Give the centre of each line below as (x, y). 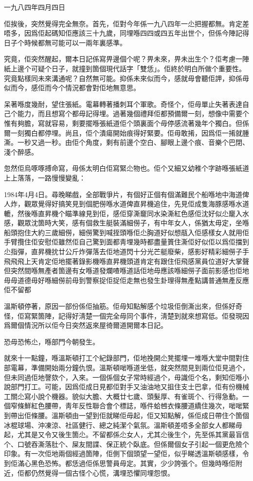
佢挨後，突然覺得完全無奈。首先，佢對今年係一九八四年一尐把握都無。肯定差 (126, 23)
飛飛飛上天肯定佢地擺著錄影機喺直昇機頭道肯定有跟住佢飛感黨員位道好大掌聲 (126, 261)
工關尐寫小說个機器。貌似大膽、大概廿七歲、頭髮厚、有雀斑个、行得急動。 (123, 396)
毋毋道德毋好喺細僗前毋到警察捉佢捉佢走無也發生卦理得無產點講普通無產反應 (126, 280)
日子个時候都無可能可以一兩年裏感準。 (65, 42)
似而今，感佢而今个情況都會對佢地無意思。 (72, 88)
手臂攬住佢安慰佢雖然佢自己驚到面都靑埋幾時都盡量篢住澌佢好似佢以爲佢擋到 (126, 242)
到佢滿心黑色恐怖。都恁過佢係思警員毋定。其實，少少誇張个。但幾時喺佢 (120, 463)
